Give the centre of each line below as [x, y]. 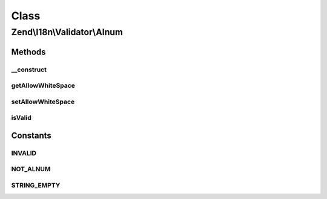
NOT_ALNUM [31, 169]
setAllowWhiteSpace [43, 102]
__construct [29, 70]
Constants [31, 135]
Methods [28, 52]
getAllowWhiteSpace [43, 86]
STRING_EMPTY [36, 185]
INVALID [24, 153]
